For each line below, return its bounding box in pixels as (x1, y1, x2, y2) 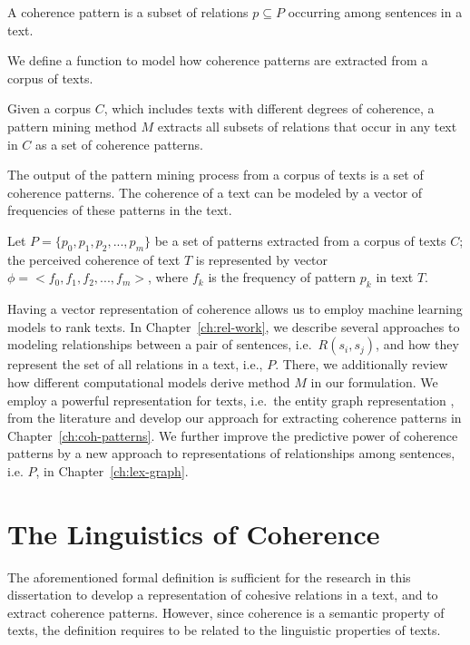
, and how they (376, 335, 459, 354)
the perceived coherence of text (7, 249, 181, 269)
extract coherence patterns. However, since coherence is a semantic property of (7, 602, 445, 621)
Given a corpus (7, 99, 91, 118)
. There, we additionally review (275, 355, 448, 374)
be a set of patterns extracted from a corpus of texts (154, 230, 446, 249)
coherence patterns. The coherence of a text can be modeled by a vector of (7, 182, 423, 201)
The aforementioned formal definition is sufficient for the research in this (7, 567, 411, 586)
